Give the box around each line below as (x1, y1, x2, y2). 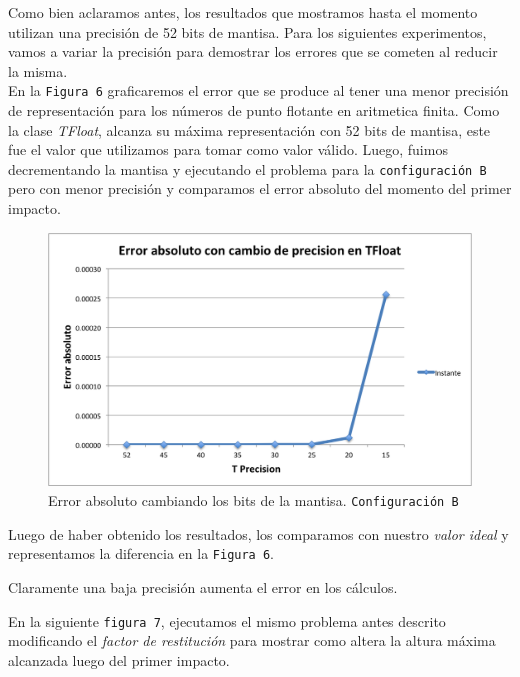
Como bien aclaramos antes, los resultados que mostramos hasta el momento (8, 2, 478, 22)
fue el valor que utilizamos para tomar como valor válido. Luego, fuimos (8, 139, 448, 160)
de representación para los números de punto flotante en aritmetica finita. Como (8, 100, 500, 121)
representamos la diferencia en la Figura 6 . (8, 543, 274, 564)
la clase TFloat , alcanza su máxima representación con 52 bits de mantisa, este (8, 119, 491, 140)
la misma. (8, 60, 68, 81)
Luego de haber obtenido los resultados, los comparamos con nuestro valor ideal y (8, 523, 509, 544)
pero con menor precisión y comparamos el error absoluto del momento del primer (8, 178, 512, 199)
